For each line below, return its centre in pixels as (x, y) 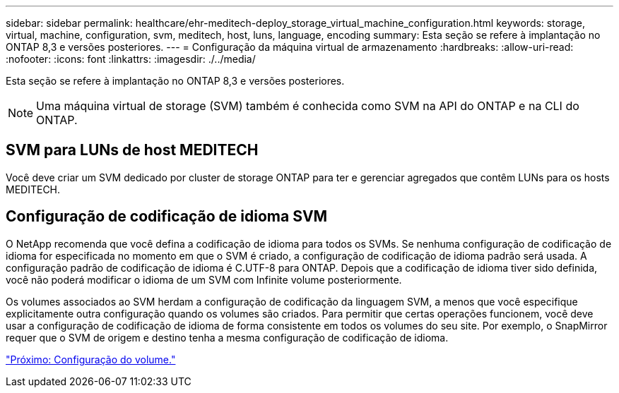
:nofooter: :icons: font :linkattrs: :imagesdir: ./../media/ (131, 59)
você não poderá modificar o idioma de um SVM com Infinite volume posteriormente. (204, 279)
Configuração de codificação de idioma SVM (167, 217)
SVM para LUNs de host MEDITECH (132, 150)
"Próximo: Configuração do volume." (91, 359)
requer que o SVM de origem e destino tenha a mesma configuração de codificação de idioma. (227, 337)
